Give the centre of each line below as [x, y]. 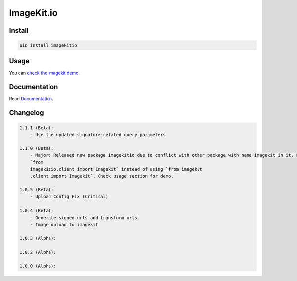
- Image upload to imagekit [64, 225]
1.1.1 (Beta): [37, 128]
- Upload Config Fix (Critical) [69, 197]
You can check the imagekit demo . [45, 73]
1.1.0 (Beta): [37, 148]
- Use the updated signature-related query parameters [98, 134]
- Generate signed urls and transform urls [83, 217]
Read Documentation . [31, 98]
